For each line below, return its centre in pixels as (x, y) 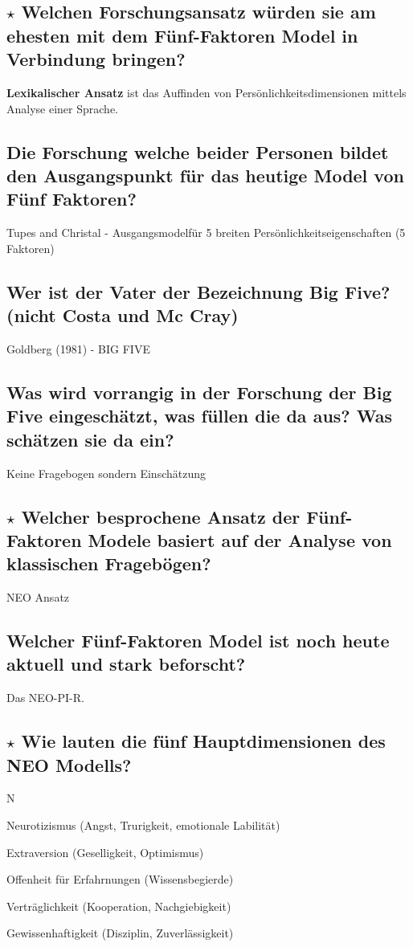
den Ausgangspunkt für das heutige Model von (205, 175)
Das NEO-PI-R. (45, 698)
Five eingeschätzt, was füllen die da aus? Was (200, 416)
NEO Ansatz (38, 597)
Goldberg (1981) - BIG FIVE (78, 348)
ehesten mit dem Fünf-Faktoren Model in (182, 35)
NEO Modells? (69, 764)
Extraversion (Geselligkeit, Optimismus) (105, 852)
